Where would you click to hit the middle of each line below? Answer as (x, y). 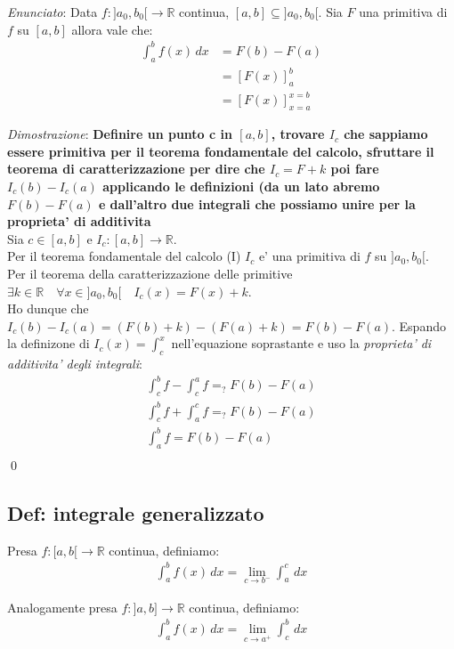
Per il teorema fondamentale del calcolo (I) (124, 256)
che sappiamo (386, 134)
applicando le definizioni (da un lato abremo (241, 186)
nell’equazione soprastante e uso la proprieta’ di (301, 343)
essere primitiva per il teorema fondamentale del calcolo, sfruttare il (221, 151)
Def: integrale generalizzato (136, 512)
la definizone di (49, 343)
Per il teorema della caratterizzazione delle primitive (150, 273)
